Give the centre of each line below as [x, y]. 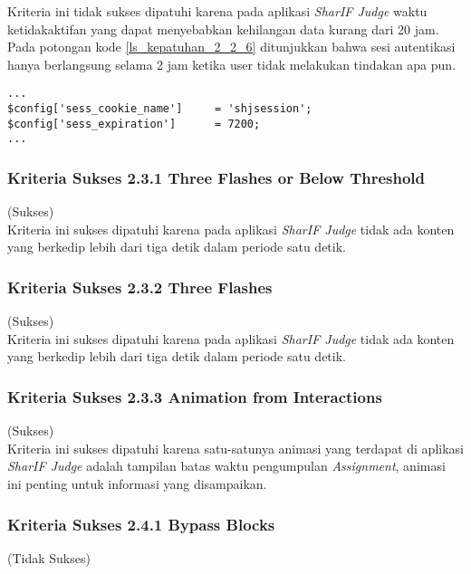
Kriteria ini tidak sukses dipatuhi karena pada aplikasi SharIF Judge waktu [217, 11]
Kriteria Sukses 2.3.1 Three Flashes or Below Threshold [216, 177]
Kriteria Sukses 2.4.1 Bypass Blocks [141, 524]
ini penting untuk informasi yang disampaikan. [137, 483]
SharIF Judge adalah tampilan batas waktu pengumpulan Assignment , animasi [226, 466]
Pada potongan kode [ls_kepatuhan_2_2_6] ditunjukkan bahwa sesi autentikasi [231, 47]
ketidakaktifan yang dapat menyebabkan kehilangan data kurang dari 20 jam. [223, 29]
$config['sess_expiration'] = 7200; [134, 124]
